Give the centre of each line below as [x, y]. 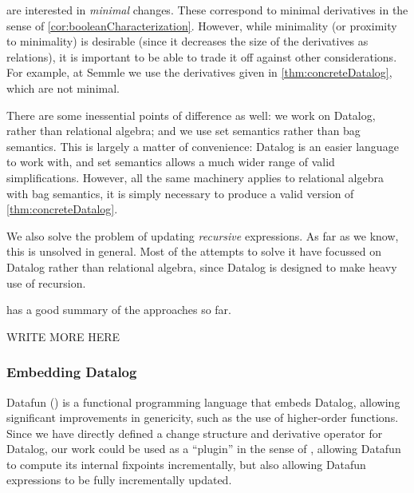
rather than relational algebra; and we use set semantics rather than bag [183, 131]
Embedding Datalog [72, 372]
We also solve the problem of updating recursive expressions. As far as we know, [203, 235]
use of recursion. [46, 282]
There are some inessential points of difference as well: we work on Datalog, [191, 115]
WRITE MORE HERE [63, 336]
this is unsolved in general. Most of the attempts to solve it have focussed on [194, 251]
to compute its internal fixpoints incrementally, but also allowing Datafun [186, 464]
